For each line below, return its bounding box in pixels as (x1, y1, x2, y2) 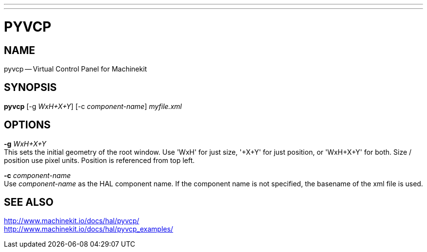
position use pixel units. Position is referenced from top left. (4, 156, 195, 164)
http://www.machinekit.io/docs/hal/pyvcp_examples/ (4, 225, 174, 234)
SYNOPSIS (4, 81, 57, 94)
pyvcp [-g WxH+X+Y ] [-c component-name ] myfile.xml (4, 102, 182, 110)
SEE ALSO (4, 196, 54, 209)
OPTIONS (4, 119, 51, 131)
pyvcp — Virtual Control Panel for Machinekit (4, 64, 147, 73)
